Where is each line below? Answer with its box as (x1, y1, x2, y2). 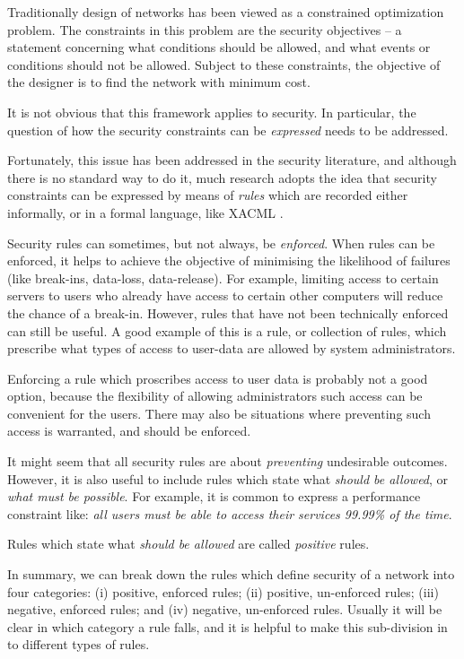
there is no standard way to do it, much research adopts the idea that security (7, 168, 437, 186)
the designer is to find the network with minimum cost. (7, 73, 311, 91)
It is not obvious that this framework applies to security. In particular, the (7, 102, 416, 121)
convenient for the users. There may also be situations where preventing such (7, 403, 431, 422)
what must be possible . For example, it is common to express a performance (7, 487, 421, 506)
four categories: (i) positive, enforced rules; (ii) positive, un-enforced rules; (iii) (7, 582, 439, 601)
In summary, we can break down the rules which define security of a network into (7, 565, 455, 584)
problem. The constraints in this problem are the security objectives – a (7, 20, 402, 39)
